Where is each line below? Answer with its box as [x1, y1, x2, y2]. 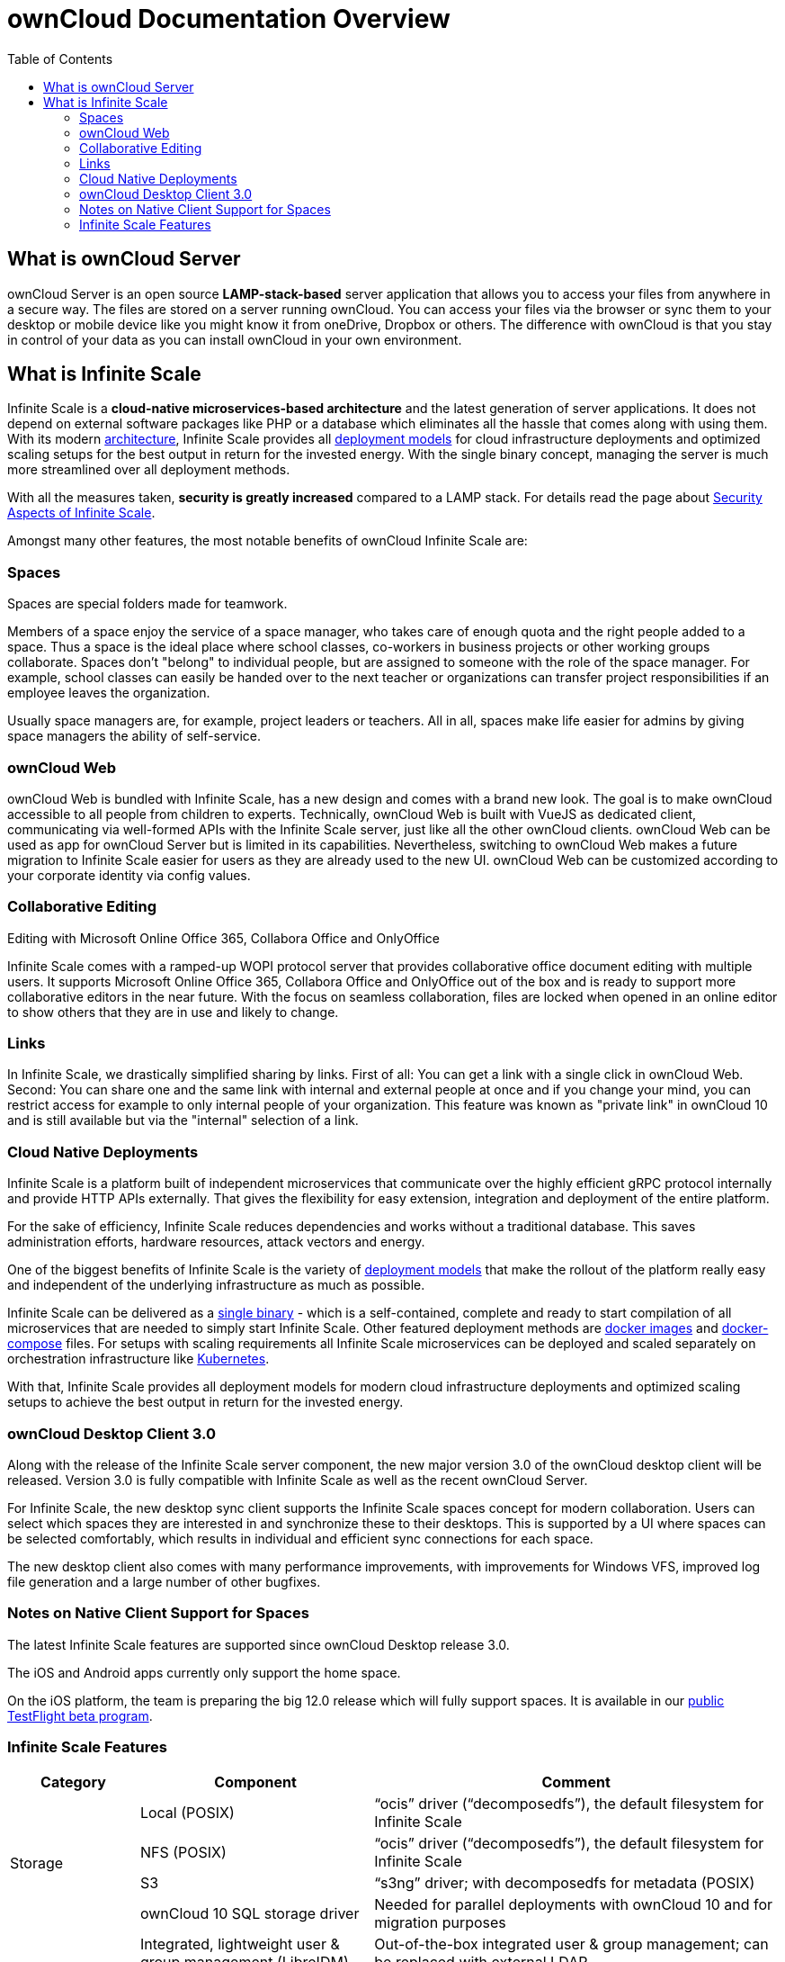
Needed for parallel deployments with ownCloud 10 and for [374, 1895, 773, 1914]
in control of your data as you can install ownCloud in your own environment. [7, 331, 462, 347]
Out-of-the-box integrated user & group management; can [374, 1935, 769, 1954]
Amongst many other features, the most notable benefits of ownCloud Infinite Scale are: [7, 533, 528, 549]
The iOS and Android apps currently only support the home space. [7, 1664, 401, 1680]
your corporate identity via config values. [7, 867, 251, 883]
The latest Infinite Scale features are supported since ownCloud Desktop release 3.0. [7, 1636, 510, 1652]
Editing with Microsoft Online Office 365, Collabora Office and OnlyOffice [7, 930, 440, 946]
